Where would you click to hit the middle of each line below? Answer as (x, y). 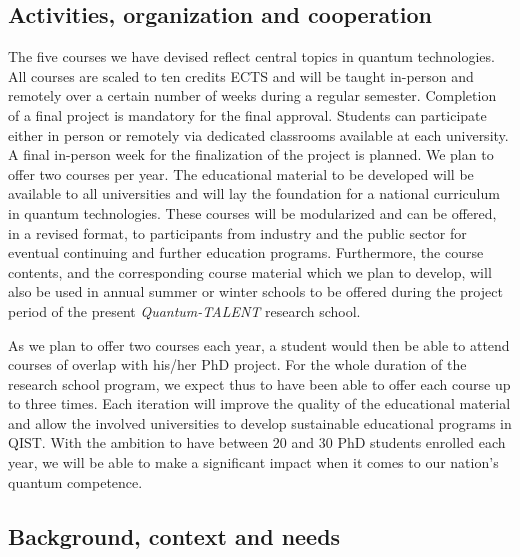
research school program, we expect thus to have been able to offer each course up (259, 383)
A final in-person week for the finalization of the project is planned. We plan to (251, 154)
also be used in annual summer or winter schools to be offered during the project (255, 291)
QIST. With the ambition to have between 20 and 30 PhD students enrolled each (257, 442)
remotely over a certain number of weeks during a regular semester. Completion (252, 95)
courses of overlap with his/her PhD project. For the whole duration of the (237, 364)
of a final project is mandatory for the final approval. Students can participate (247, 114)
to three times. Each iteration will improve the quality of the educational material (259, 403)
